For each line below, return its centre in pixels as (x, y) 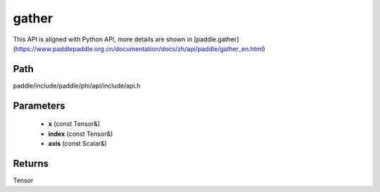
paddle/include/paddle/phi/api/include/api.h (77, 85)
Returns (31, 164)
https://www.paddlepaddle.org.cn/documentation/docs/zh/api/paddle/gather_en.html (139, 48)
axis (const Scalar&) (77, 144)
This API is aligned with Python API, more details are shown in (103, 39)
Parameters (39, 105)
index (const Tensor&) (81, 134)
